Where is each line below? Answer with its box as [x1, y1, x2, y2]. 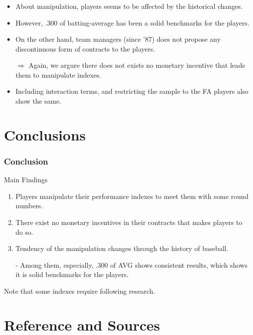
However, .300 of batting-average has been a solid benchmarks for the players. [15, 17, 250, 28]
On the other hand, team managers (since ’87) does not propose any [15, 34, 221, 44]
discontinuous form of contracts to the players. [15, 43, 155, 54]
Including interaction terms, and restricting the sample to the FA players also [15, 86, 249, 96]
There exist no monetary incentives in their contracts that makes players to [15, 217, 242, 227]
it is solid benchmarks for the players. [15, 269, 129, 279]
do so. [15, 226, 33, 237]
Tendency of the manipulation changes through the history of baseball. [15, 243, 228, 253]
